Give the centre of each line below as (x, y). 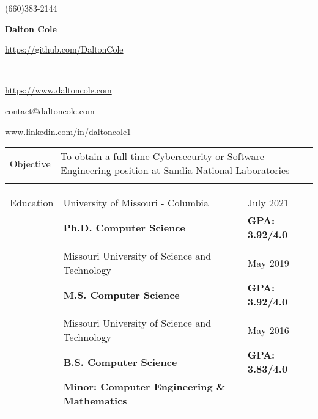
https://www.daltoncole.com (58, 90)
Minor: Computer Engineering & (144, 387)
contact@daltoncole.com (50, 110)
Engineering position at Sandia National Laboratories (175, 170)
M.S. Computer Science (121, 294)
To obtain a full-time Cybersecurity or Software (162, 156)
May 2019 (268, 263)
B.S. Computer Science (120, 362)
